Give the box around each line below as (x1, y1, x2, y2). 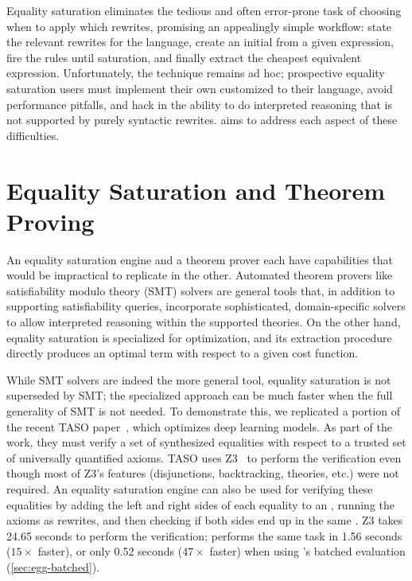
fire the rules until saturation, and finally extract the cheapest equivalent (6, 49, 362, 65)
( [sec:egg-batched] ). (6, 558, 100, 575)
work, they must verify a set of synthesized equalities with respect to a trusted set (6, 434, 406, 450)
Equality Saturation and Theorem (6, 174, 386, 206)
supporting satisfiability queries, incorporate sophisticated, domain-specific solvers (6, 298, 406, 314)
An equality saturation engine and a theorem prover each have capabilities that (6, 251, 394, 267)
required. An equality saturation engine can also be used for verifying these (6, 480, 373, 497)
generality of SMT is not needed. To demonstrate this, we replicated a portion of (6, 403, 401, 419)
